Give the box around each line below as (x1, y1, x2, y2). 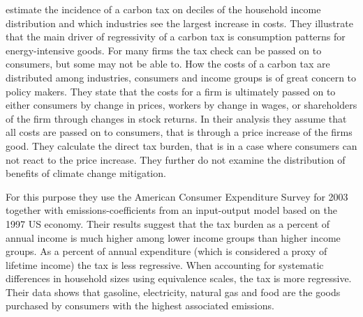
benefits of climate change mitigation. (6, 166, 166, 180)
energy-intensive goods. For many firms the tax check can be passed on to (6, 42, 322, 57)
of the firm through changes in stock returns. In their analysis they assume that (6, 111, 347, 125)
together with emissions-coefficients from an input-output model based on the (6, 203, 337, 217)
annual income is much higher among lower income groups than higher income (6, 230, 341, 245)
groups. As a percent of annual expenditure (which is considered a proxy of (6, 244, 327, 258)
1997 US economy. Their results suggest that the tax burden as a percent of (6, 216, 330, 231)
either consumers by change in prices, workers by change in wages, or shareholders (6, 98, 357, 112)
